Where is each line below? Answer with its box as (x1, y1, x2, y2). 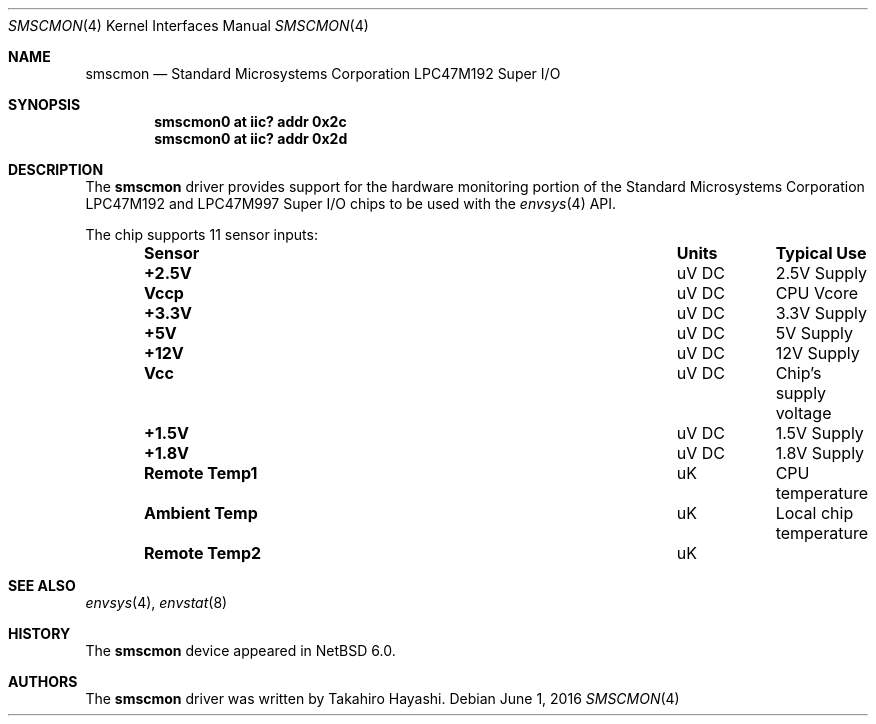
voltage (775, 403, 832, 423)
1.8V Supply (775, 443, 865, 463)
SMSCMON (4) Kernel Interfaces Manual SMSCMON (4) (8, 17, 369, 34)
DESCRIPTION (8, 161, 104, 178)
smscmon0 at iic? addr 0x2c (154, 113, 347, 130)
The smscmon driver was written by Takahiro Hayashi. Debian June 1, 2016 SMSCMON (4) (85, 690, 680, 707)
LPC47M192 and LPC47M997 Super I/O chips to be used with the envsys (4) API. (85, 195, 617, 212)
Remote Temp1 (144, 463, 258, 483)
